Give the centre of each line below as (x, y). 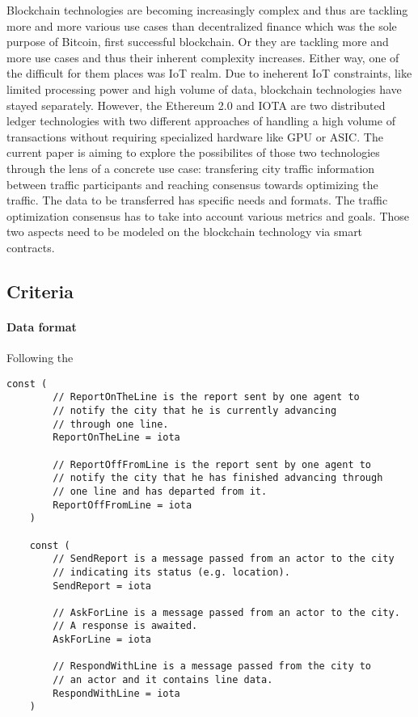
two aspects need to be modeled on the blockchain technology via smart (185, 232)
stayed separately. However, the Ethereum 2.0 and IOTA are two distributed (196, 105)
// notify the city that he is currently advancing (195, 410)
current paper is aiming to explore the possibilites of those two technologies (193, 152)
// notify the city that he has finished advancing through (218, 478)
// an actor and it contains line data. (163, 680)
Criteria (40, 291)
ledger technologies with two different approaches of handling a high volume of (201, 121)
